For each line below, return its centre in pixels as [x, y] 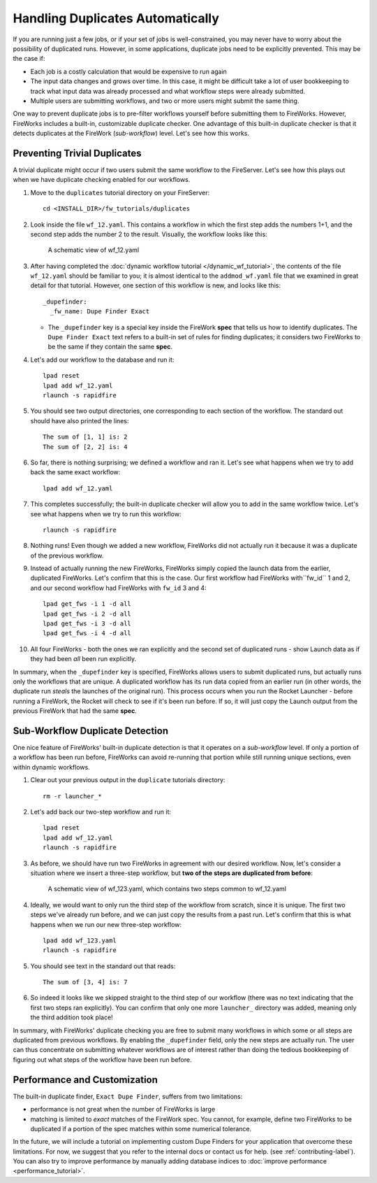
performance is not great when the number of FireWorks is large [123, 1110]
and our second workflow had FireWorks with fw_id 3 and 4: [118, 588]
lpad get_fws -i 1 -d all [87, 604]
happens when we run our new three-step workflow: [106, 924]
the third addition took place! [72, 1017]
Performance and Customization [86, 1080]
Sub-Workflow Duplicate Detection [91, 731]
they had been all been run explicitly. [83, 659]
